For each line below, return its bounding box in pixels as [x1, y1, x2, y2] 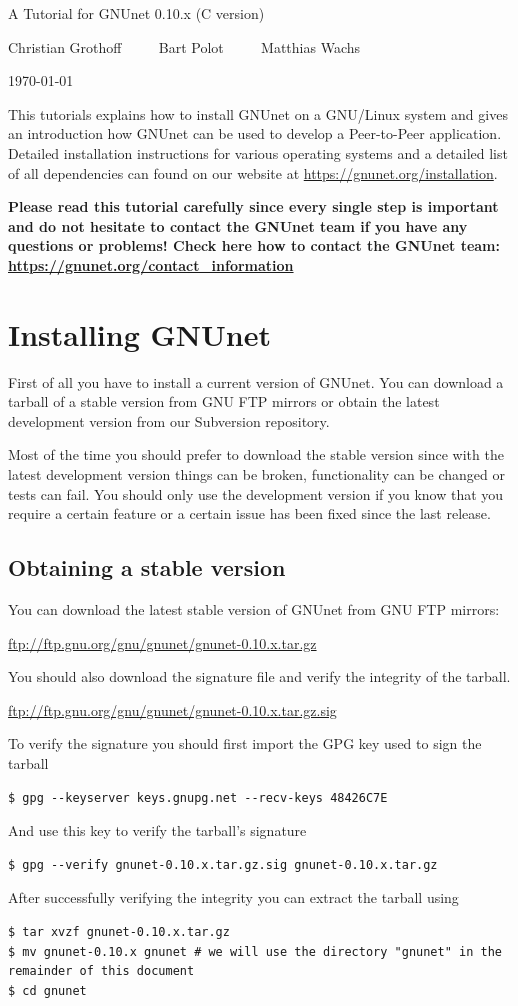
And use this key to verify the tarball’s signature [8, 820, 307, 841]
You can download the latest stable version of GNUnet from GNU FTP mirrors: [8, 599, 500, 620]
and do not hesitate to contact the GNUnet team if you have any [8, 215, 468, 236]
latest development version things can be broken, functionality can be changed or [8, 464, 505, 485]
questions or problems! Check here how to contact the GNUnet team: [8, 235, 500, 256]
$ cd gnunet [8, 983, 87, 998]
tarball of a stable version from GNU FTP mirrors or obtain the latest [8, 391, 440, 412]
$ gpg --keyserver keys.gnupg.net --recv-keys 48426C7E [8, 790, 388, 805]
